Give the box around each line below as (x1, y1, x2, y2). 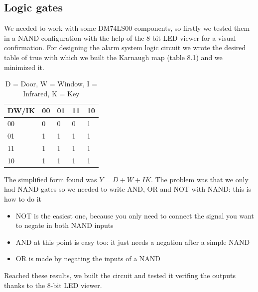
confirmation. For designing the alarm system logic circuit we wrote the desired (4, 42, 246, 53)
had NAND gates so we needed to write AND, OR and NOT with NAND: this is (4, 184, 252, 194)
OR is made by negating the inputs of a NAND (15, 253, 161, 264)
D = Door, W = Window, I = (5, 78, 98, 89)
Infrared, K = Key (23, 88, 80, 98)
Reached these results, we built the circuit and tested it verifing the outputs (4, 270, 236, 280)
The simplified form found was (4, 174, 97, 184)
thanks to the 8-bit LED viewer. (4, 280, 102, 290)
